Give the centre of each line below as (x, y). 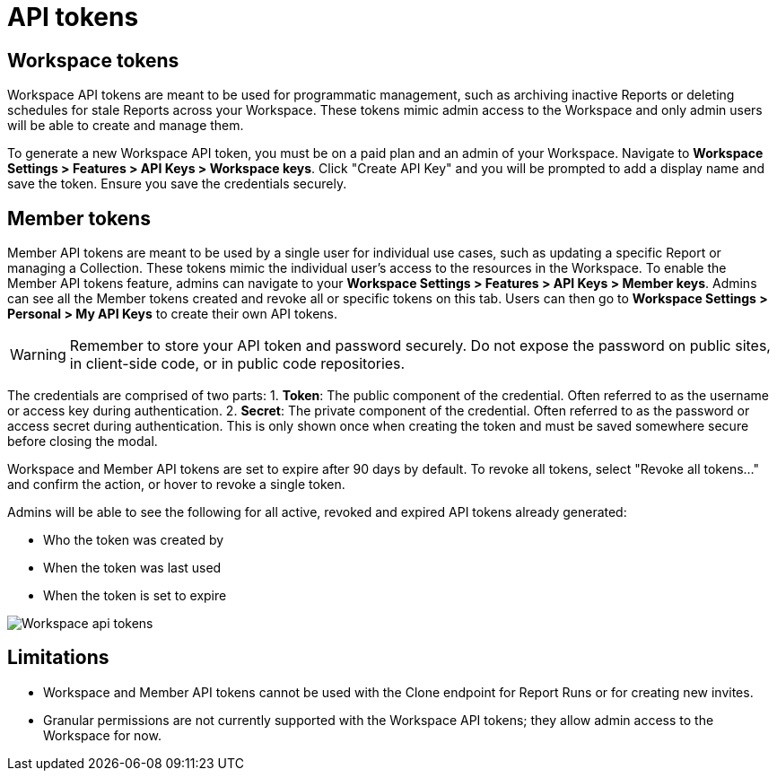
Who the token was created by (134, 540)
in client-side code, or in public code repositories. (237, 364)
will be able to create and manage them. (126, 126)
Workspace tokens (93, 60)
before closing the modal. (83, 441)
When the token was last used (132, 568)
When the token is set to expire (135, 596)
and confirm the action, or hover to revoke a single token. (176, 485)
